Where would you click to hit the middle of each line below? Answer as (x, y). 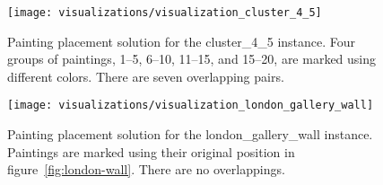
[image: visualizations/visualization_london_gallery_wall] (191, 106)
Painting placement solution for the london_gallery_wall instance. (190, 134)
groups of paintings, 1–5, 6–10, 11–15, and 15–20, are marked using (192, 59)
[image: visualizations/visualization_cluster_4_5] (165, 13)
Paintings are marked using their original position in (151, 151)
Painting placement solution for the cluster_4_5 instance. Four (182, 41)
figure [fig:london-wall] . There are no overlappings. (146, 169)
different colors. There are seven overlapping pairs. (146, 76)
